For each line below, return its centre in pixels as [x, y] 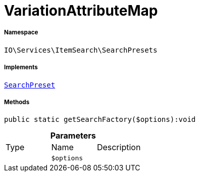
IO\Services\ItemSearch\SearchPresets [81, 50]
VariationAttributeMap [81, 11]
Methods [17, 102]
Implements [21, 68]
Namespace [21, 33]
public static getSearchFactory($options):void [100, 120]
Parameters [73, 136]
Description [119, 147]
